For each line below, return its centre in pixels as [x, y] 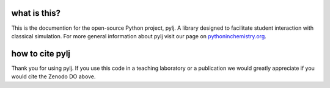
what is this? [36, 13]
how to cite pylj [41, 54]
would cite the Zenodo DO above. [53, 76]
